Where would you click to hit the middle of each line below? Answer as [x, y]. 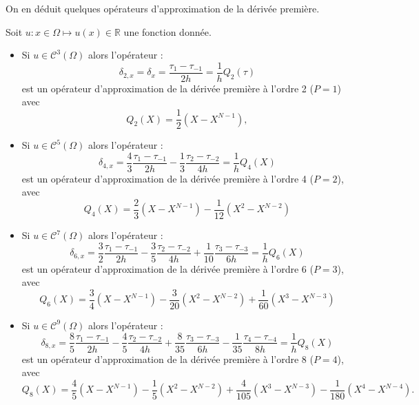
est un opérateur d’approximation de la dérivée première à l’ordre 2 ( [167, 88]
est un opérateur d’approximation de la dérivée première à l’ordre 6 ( [167, 268]
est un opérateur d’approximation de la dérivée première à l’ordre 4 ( [167, 178]
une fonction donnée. [167, 31]
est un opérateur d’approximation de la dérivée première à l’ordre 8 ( [167, 359]
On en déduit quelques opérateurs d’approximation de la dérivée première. [163, 8]
